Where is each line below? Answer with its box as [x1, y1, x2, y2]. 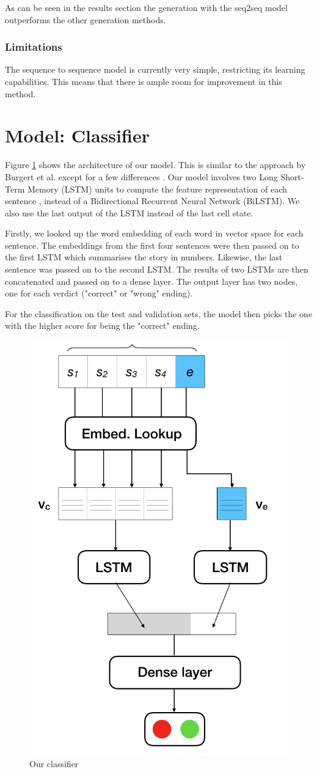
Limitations [5, 39, 62, 54]
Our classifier [29, 757, 79, 770]
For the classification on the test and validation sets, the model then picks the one [5, 307, 313, 320]
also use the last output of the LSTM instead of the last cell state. [5, 206, 253, 219]
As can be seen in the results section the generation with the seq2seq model [5, 1, 288, 13]
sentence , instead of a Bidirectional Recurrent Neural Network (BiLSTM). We [5, 194, 300, 207]
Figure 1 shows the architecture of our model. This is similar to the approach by [5, 158, 306, 171]
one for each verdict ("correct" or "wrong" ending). [5, 287, 193, 300]
